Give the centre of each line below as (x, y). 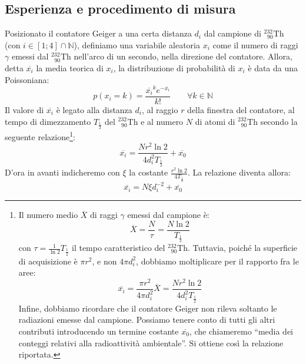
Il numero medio (48, 215)
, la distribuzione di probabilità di (174, 67)
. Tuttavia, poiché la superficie (243, 248)
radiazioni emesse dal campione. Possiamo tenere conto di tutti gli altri (147, 320)
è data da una (273, 67)
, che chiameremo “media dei (241, 331)
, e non (104, 261)
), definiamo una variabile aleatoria (137, 44)
